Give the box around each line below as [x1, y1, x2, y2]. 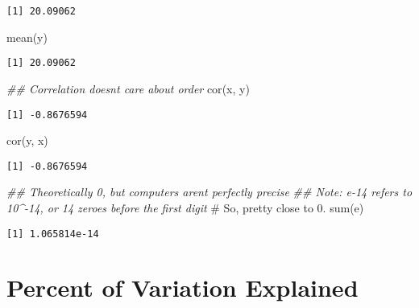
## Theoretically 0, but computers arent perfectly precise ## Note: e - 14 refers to [6, 183, 413, 200]
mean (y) [6, 28, 48, 45]
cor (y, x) [6, 132, 48, 149]
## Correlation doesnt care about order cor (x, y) [6, 80, 250, 97]
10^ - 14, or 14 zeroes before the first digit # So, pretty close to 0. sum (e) [6, 199, 364, 216]
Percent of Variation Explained [6, 271, 359, 304]
